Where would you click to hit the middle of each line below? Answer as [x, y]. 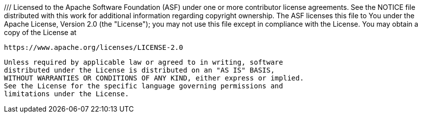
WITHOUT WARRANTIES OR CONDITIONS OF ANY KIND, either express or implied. [154, 78]
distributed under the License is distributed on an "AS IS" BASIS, [139, 70]
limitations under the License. [66, 94]
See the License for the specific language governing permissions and [144, 86]
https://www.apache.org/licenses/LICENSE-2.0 [94, 47]
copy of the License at [40, 32]
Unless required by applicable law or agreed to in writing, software [144, 62]
